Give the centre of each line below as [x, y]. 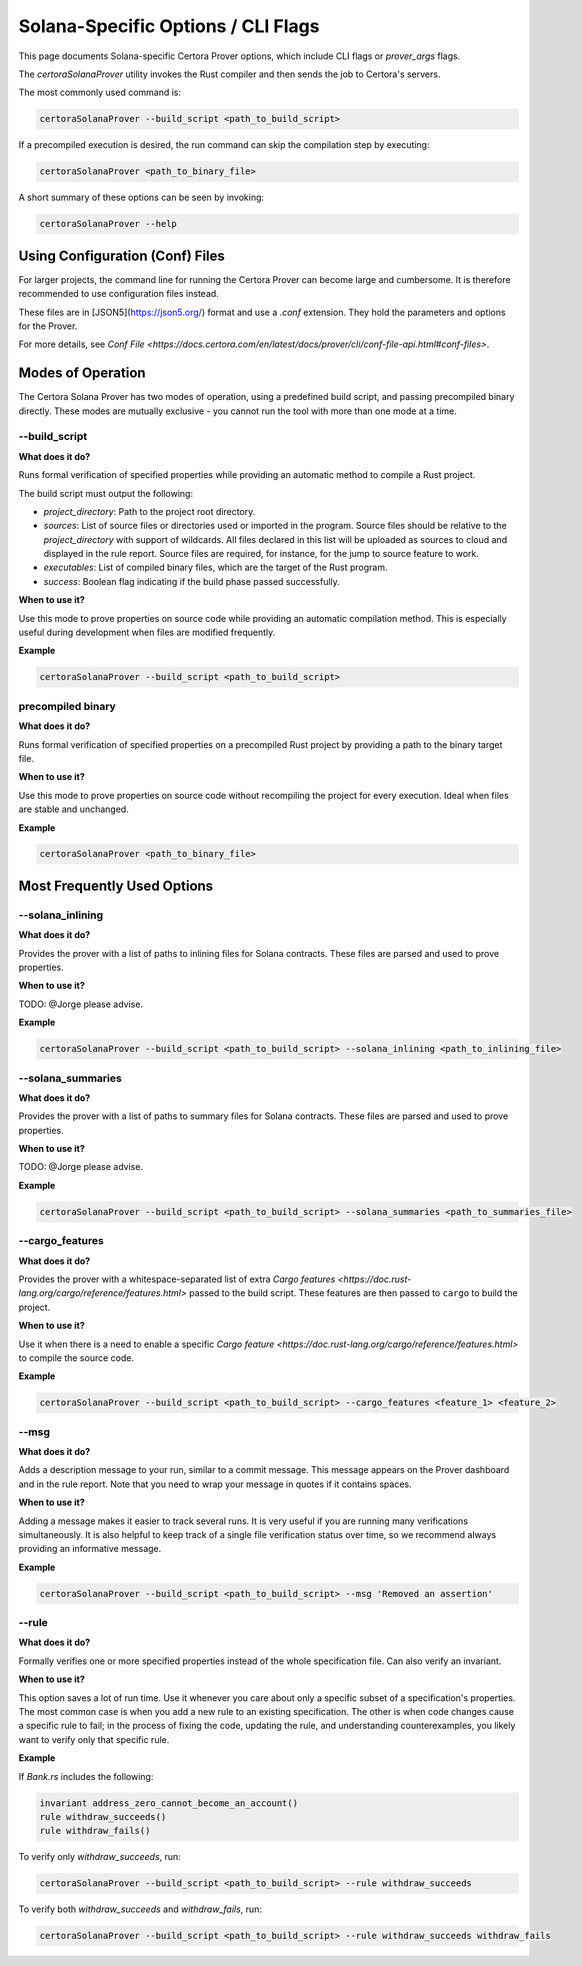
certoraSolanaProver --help [108, 224]
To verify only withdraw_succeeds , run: [100, 1857]
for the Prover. [48, 326]
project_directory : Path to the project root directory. [149, 511]
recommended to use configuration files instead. [118, 294]
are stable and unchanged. [73, 809]
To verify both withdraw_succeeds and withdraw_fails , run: [140, 1909]
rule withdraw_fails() [95, 1831]
